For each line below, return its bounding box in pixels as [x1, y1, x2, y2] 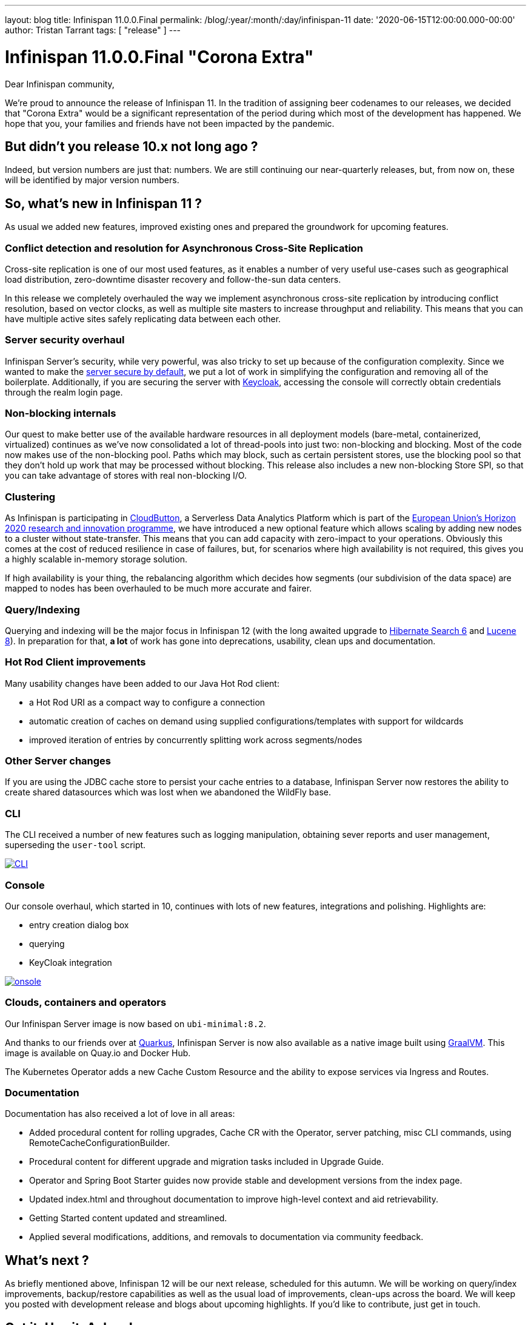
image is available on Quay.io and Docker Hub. [5, 1047, 191, 1058]
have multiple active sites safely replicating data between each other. [5, 313, 281, 324]
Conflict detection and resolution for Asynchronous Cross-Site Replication [5, 241, 364, 254]
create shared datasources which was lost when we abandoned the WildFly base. [5, 787, 332, 798]
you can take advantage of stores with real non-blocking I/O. [5, 470, 247, 481]
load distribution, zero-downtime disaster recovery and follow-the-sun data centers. [5, 274, 341, 285]
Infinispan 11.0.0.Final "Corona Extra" [5, 46, 314, 67]
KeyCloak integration [29, 957, 112, 968]
